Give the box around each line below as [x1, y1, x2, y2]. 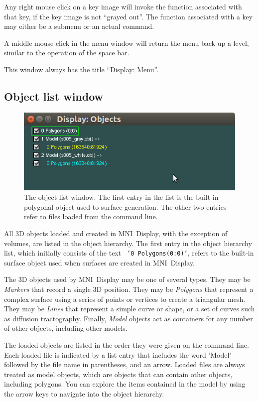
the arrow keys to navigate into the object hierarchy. [4, 388, 164, 399]
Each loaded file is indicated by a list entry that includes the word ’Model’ [4, 349, 232, 360]
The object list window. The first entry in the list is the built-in [24, 192, 219, 202]
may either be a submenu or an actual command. [4, 21, 154, 31]
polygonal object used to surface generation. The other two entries [24, 201, 227, 212]
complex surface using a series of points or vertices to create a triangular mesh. [4, 293, 246, 304]
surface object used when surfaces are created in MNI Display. [4, 257, 195, 268]
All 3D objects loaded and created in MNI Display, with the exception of [4, 228, 228, 238]
